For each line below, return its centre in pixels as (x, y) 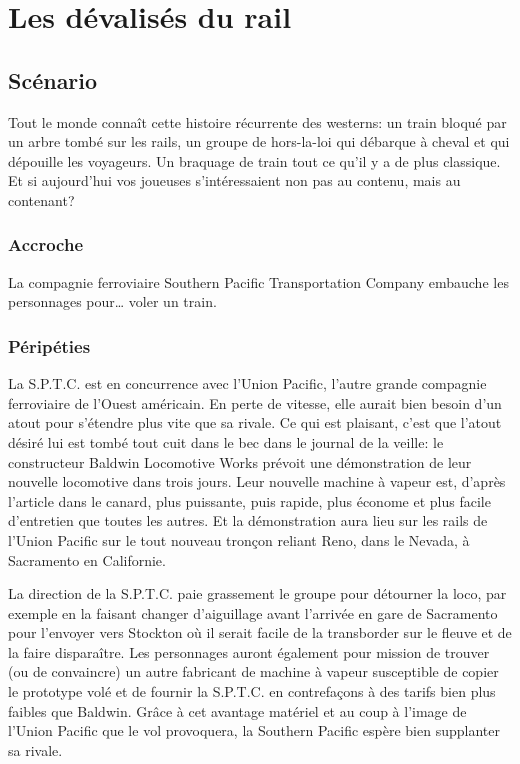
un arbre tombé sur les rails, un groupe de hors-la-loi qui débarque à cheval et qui (259, 141)
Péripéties (49, 345)
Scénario (53, 79)
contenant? (41, 199)
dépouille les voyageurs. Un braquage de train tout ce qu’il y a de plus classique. (254, 160)
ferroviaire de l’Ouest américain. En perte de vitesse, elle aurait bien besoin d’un (255, 402)
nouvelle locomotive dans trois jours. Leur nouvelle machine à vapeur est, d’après (257, 481)
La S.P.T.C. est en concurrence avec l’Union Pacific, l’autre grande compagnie (247, 383)
